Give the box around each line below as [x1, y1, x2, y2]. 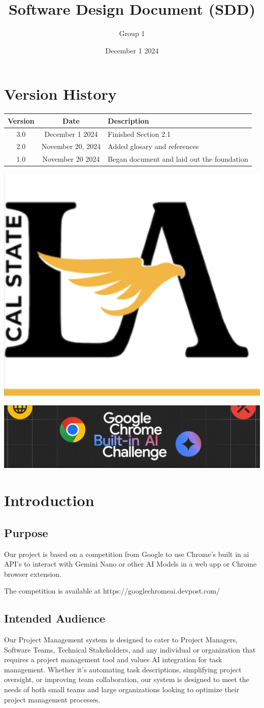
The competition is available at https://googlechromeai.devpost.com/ [4, 585, 220, 596]
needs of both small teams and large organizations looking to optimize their [4, 684, 240, 695]
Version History [4, 83, 117, 104]
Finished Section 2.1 [108, 128, 171, 139]
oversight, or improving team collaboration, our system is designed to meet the [4, 674, 249, 685]
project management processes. [4, 694, 101, 704]
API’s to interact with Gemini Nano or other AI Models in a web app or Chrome [4, 558, 257, 569]
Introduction [4, 490, 94, 511]
